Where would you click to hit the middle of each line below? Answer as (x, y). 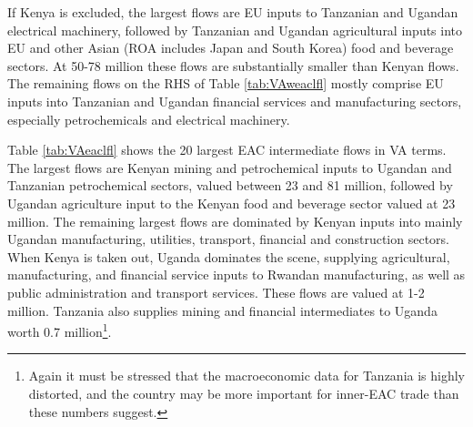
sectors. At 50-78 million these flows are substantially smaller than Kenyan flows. (233, 65)
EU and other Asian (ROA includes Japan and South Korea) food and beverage (231, 48)
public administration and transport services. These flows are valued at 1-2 (216, 292)
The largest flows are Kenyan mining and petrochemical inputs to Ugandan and (230, 167)
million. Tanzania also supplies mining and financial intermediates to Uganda (222, 310)
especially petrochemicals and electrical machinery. (149, 119)
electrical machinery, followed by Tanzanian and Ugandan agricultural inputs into (235, 30)
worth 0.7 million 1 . (60, 330)
